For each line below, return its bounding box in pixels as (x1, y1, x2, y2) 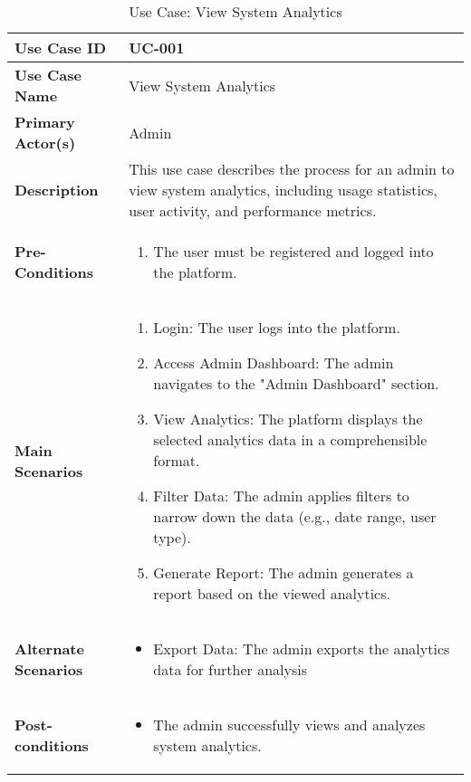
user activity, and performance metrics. (129, 200, 377, 221)
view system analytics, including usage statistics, (129, 179, 437, 200)
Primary (14, 111, 75, 132)
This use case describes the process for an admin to (129, 158, 455, 179)
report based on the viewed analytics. (153, 583, 390, 604)
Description (14, 179, 99, 200)
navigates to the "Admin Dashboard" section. (153, 373, 439, 394)
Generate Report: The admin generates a (153, 562, 414, 583)
